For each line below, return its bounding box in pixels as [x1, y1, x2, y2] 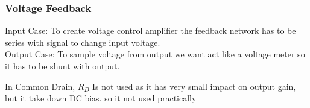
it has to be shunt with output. [5, 60, 120, 72]
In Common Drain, [5, 80, 75, 92]
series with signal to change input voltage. [5, 36, 160, 48]
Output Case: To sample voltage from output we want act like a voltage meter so [5, 48, 305, 60]
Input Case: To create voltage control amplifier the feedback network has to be [5, 24, 296, 37]
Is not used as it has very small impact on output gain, [92, 80, 296, 92]
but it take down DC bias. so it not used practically [5, 92, 197, 104]
